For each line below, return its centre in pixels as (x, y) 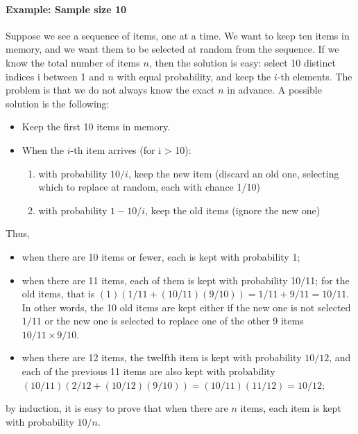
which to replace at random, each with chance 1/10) (149, 187)
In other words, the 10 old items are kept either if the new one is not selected (186, 307)
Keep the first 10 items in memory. (96, 127)
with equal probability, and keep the (194, 76)
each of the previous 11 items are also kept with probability (148, 371)
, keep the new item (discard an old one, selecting (233, 173)
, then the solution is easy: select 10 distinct (242, 62)
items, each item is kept (291, 408)
